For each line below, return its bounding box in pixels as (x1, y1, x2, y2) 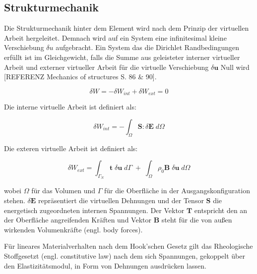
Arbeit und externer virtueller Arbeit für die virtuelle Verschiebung (4, 61, 209, 72)
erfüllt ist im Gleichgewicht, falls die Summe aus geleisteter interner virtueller (4, 52, 240, 62)
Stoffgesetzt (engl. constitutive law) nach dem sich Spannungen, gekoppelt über (4, 250, 245, 261)
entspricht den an (194, 205, 248, 215)
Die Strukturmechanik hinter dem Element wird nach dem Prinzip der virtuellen (4, 23, 249, 33)
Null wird (220, 61, 250, 72)
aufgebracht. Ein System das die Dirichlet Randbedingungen (56, 42, 240, 53)
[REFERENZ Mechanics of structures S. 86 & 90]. (4, 71, 157, 82)
